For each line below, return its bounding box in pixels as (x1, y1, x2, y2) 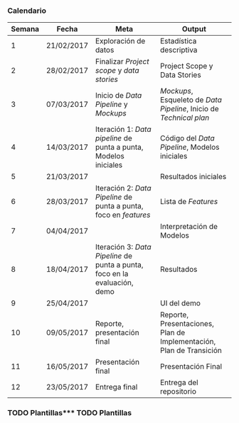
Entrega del (159, 377, 198, 387)
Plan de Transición (159, 345, 222, 355)
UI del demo (159, 298, 201, 308)
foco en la (95, 269, 129, 279)
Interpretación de (159, 222, 218, 232)
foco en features (95, 210, 151, 220)
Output (181, 24, 206, 34)
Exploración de (95, 36, 146, 46)
